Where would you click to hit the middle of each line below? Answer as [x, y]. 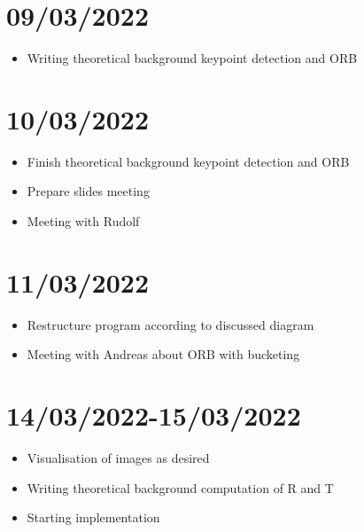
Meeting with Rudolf [83, 221]
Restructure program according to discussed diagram [170, 324]
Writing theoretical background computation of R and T [180, 487]
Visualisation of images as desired [118, 458]
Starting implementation [93, 517]
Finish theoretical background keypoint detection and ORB [188, 161]
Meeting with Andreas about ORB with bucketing [163, 354]
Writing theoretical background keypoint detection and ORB [192, 58]
